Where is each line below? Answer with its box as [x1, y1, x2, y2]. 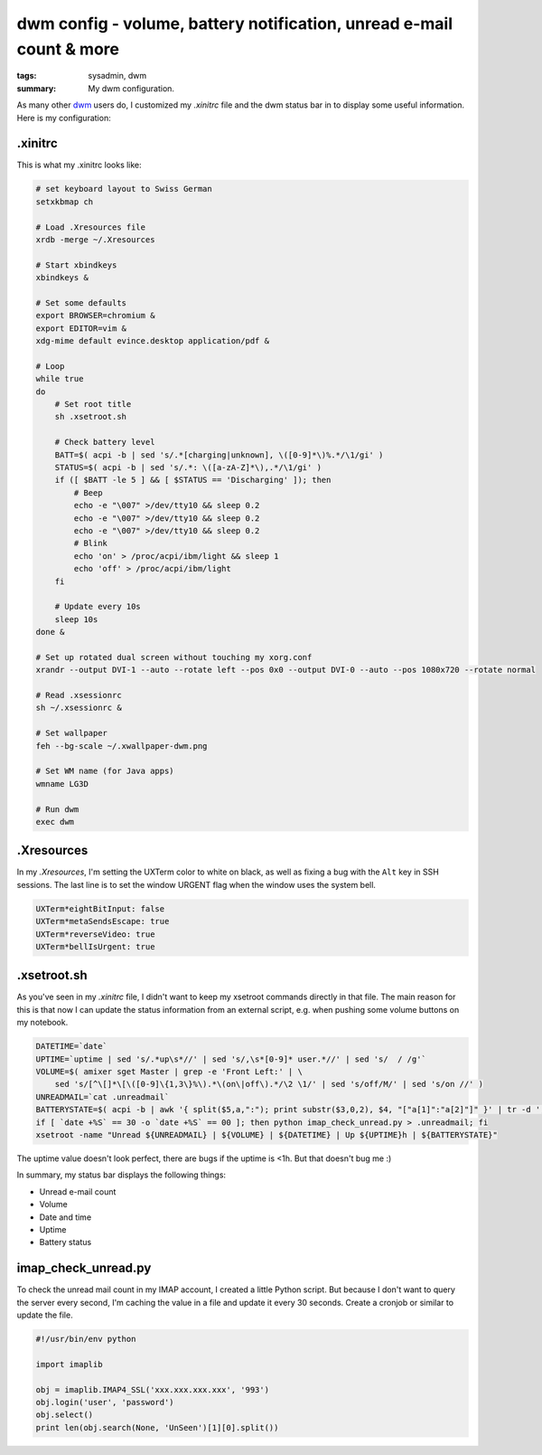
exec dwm [35, 817, 75, 827]
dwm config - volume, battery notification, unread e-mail [16, 14, 453, 33]
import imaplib [35, 1359, 103, 1369]
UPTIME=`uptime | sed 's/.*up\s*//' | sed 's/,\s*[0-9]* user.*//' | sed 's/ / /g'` [35, 1053, 426, 1064]
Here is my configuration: [16, 112, 112, 123]
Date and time [39, 1212, 92, 1223]
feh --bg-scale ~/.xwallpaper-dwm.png [35, 741, 208, 751]
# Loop [35, 361, 65, 371]
